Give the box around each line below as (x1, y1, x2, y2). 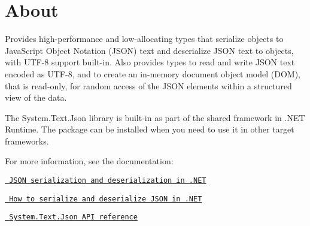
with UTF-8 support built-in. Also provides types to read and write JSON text (5, 56, 295, 68)
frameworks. (5, 134, 49, 147)
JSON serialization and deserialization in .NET (9, 176, 206, 185)
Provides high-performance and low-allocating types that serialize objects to (5, 32, 284, 45)
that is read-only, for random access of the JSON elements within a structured (5, 79, 292, 92)
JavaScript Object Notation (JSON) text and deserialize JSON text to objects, (5, 44, 294, 56)
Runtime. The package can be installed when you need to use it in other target (5, 123, 294, 135)
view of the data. (5, 91, 67, 104)
